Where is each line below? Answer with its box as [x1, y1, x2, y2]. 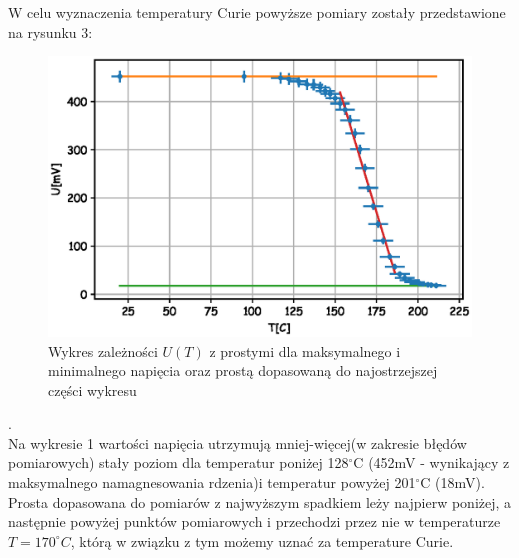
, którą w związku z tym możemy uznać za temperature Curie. [70, 530, 454, 551]
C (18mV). [420, 472, 485, 493]
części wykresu [48, 379, 137, 400]
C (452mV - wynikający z [353, 452, 510, 473]
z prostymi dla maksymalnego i [209, 340, 401, 361]
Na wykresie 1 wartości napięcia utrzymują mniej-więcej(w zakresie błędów [8, 432, 467, 453]
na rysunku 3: [8, 21, 93, 42]
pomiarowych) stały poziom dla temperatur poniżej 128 [8, 452, 349, 473]
